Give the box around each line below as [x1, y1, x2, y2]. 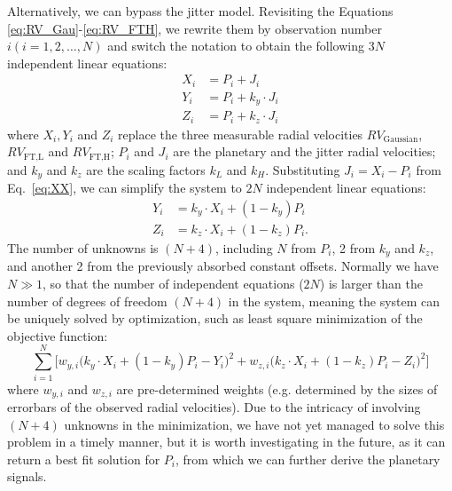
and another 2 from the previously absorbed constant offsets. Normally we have [7, 257, 439, 275]
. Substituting [265, 160, 340, 178]
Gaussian [383, 135, 418, 145]
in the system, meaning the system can [228, 291, 440, 310]
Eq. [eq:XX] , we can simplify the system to [7, 178, 242, 197]
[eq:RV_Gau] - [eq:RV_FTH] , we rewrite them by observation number [7, 19, 382, 37]
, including [215, 238, 273, 257]
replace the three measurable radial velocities [118, 124, 363, 143]
